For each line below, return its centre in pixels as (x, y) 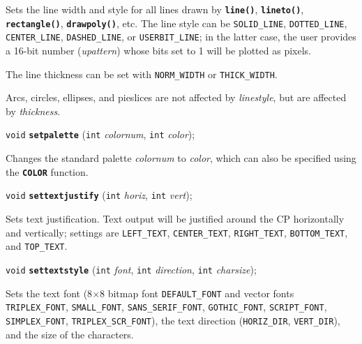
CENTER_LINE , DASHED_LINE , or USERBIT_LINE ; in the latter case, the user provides (181, 37)
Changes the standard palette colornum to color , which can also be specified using (181, 158)
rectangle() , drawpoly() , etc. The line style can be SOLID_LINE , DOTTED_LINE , (176, 23)
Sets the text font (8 (49, 293)
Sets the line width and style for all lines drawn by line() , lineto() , (155, 9)
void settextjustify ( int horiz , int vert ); (99, 195)
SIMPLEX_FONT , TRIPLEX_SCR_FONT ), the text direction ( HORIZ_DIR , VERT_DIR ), (173, 320)
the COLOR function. (47, 171)
